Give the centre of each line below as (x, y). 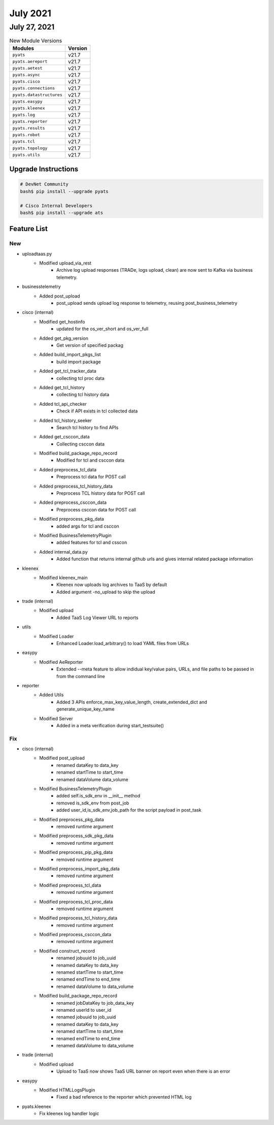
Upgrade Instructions (44, 169)
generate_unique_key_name (85, 709)
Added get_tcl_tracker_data (68, 371)
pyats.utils (26, 155)
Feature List (28, 229)
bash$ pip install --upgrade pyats (64, 191)
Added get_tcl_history (62, 387)
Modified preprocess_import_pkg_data (80, 869)
